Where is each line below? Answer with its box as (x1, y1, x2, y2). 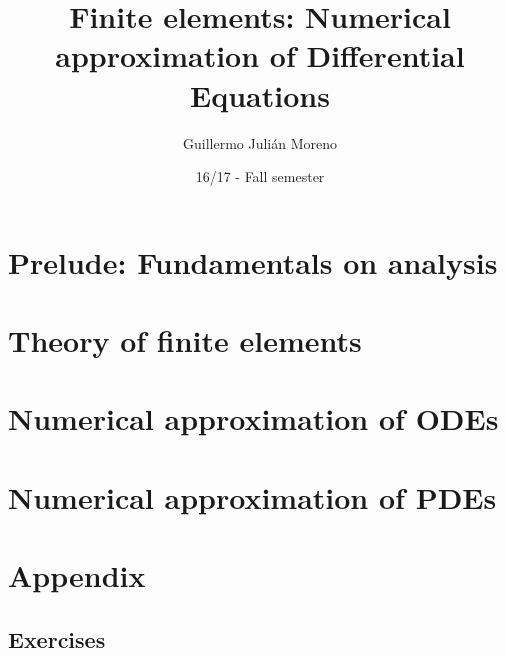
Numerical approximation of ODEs (8, 398, 499, 439)
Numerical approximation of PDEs (8, 476, 497, 517)
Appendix (8, 555, 146, 596)
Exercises (8, 623, 106, 654)
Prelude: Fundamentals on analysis (8, 241, 498, 282)
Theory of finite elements (8, 320, 362, 361)
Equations (190, 74, 330, 115)
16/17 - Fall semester (195, 166, 325, 187)
